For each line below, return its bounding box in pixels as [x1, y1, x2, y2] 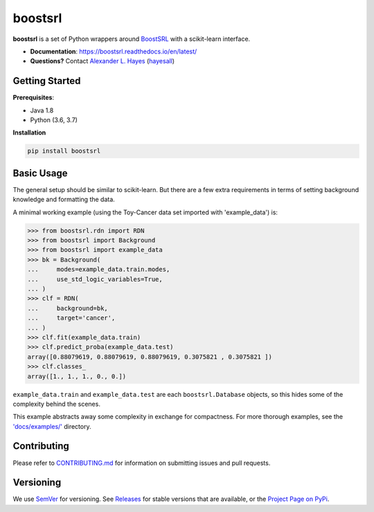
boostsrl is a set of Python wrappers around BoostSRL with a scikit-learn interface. [12, 35, 251, 43]
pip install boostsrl [27, 147, 101, 155]
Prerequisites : [12, 94, 55, 102]
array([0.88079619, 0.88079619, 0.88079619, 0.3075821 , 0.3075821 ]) [27, 352, 273, 361]
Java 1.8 [30, 106, 54, 114]
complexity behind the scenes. [12, 400, 100, 408]
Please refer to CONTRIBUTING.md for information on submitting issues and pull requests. [12, 459, 271, 467]
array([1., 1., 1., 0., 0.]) [27, 372, 127, 380]
